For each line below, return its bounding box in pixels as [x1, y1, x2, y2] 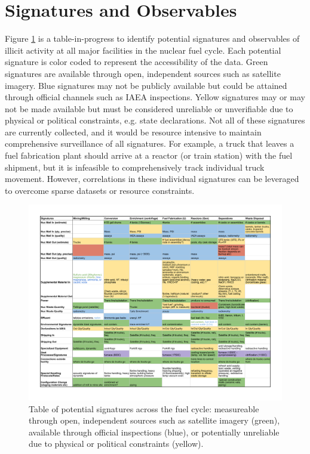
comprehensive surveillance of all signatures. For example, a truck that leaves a [5, 137, 294, 150]
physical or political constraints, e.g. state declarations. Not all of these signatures [5, 114, 305, 126]
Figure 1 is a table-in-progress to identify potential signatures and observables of [5, 32, 300, 45]
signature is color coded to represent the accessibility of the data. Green [5, 55, 268, 68]
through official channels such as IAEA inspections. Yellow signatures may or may [5, 91, 305, 103]
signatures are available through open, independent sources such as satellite [5, 67, 281, 79]
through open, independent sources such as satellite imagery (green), [29, 414, 280, 427]
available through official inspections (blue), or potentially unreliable [29, 425, 280, 438]
